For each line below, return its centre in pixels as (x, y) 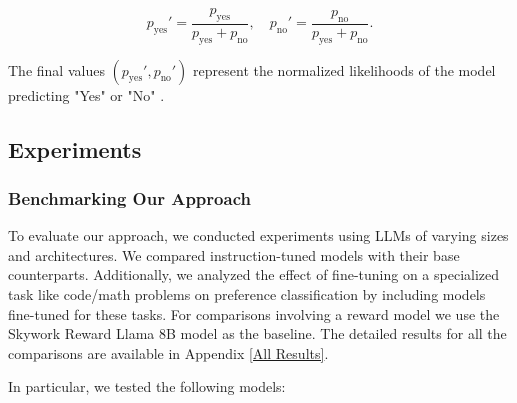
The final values (56, 69)
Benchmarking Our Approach (129, 197)
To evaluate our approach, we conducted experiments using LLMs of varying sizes (258, 235)
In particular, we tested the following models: (147, 386)
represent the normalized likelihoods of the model (344, 69)
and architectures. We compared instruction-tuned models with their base (234, 254)
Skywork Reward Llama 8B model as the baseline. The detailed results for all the (257, 333)
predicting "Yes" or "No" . (86, 94)
